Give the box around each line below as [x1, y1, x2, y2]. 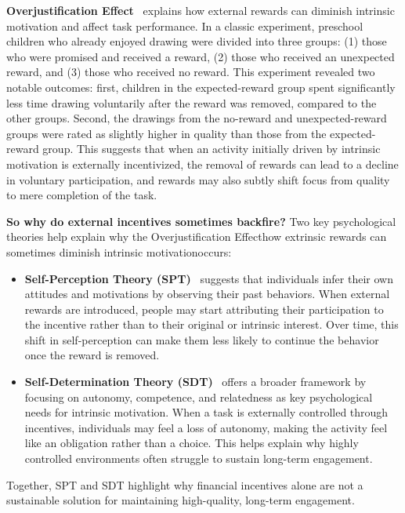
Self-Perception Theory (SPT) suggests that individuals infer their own [24, 270, 393, 286]
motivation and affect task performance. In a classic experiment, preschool [6, 17, 363, 34]
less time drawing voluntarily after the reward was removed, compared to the [6, 94, 377, 111]
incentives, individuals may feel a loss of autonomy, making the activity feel [24, 419, 388, 435]
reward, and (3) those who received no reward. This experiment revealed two [6, 64, 375, 80]
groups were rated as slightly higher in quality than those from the [6, 125, 327, 141]
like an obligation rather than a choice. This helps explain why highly [24, 435, 359, 451]
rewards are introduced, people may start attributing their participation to [24, 300, 384, 317]
